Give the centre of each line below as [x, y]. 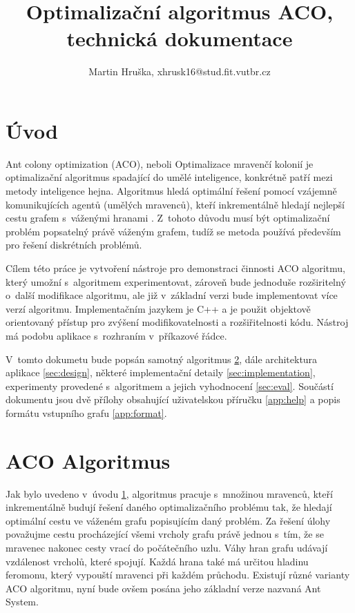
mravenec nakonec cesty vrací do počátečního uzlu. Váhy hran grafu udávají [167, 548]
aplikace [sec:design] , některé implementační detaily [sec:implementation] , [161, 372]
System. [22, 602]
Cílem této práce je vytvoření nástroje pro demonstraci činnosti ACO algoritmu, [176, 268]
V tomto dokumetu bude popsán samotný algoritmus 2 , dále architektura [162, 359]
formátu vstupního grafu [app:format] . [86, 412]
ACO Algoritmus [88, 460]
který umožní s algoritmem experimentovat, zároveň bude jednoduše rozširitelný [176, 281]
